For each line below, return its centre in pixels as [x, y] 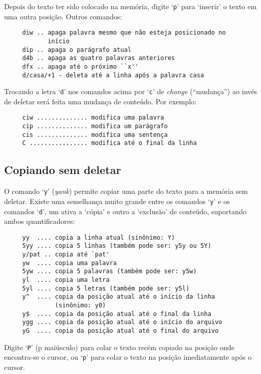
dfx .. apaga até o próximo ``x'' [80, 66]
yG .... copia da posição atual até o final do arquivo [120, 331]
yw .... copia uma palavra [69, 263]
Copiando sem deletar [63, 170]
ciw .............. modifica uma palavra [93, 118]
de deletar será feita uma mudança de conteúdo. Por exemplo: [100, 101]
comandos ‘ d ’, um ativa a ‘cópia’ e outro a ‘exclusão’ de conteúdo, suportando [125, 211]
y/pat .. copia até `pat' [66, 255]
